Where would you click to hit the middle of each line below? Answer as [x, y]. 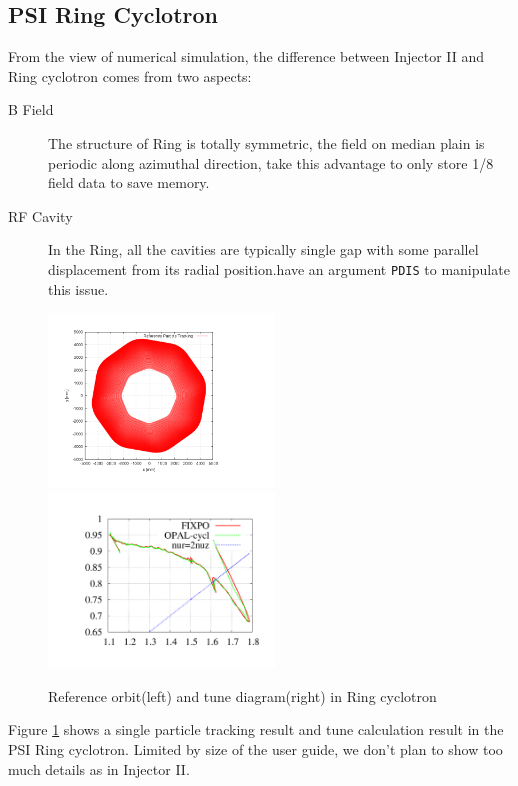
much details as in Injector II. [99, 768]
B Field [31, 109]
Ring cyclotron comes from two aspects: [130, 75]
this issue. [78, 288]
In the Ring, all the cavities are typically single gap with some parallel [263, 249]
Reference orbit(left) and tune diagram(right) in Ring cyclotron [242, 695]
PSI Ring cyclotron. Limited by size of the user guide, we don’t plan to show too [255, 748]
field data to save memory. [129, 182]
